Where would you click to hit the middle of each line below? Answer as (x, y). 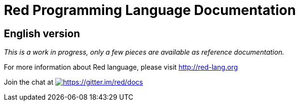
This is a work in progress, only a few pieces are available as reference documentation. (144, 52)
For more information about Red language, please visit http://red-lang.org (121, 67)
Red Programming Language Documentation (150, 10)
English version (42, 33)
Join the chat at (29, 82)
